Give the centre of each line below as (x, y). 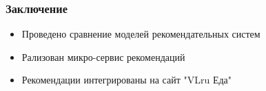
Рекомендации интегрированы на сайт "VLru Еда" (127, 80)
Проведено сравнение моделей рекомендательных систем (141, 34)
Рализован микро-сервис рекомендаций (103, 56)
